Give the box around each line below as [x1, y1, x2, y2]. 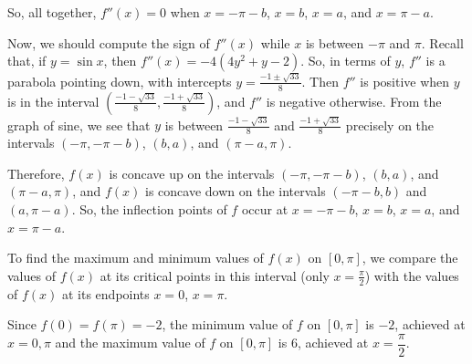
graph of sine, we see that [7, 115, 151, 134]
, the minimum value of [162, 315, 293, 334]
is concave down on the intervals [145, 182, 326, 201]
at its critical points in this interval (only [100, 265, 330, 285]
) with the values [364, 265, 459, 285]
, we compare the [362, 248, 458, 267]
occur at [241, 200, 288, 219]
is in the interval [7, 91, 100, 110]
